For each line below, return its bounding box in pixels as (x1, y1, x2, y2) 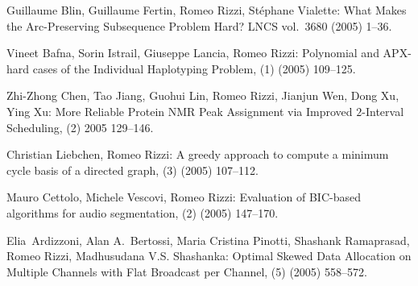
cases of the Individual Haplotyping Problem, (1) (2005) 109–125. (32, 60, 356, 77)
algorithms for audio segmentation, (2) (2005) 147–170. (6, 204, 279, 221)
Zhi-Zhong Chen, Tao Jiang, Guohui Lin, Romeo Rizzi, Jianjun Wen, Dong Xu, (6, 87, 399, 104)
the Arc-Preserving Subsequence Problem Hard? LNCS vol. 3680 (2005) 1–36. (6, 17, 392, 34)
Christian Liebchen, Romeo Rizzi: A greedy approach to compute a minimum (6, 146, 389, 163)
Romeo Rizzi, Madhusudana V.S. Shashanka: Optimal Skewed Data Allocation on (6, 247, 412, 264)
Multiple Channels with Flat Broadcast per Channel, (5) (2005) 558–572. (6, 263, 367, 280)
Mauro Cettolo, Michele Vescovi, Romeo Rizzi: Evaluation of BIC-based (6, 189, 361, 205)
